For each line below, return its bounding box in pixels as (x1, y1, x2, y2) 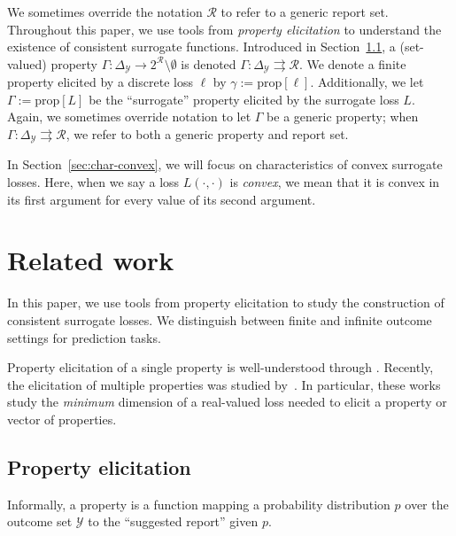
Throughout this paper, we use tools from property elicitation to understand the (7, 19, 442, 38)
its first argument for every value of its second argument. (7, 190, 316, 208)
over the (405, 494, 449, 513)
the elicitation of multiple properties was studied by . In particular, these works (7, 375, 441, 393)
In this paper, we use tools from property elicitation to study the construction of (7, 293, 444, 312)
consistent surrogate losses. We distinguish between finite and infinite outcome (7, 310, 432, 329)
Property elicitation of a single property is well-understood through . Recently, (7, 358, 434, 377)
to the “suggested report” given (88, 512, 259, 531)
